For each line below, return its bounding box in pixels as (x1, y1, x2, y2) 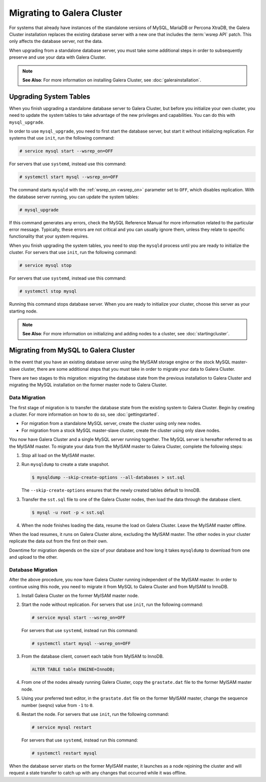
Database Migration (9, 566, 58, 573)
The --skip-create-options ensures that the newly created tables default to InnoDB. (21, 487, 201, 493)
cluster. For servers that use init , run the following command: (9, 249, 137, 255)
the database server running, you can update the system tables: (9, 194, 139, 200)
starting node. (9, 308, 38, 314)
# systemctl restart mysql (32, 750, 97, 756)
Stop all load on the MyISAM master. (21, 452, 96, 458)
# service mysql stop (19, 263, 72, 268)
